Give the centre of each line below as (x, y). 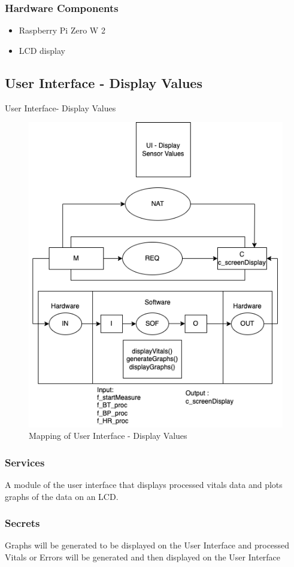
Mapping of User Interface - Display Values (108, 436)
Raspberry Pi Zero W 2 (62, 30)
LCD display (42, 50)
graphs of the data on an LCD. (62, 496)
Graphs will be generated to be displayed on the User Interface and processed (147, 545)
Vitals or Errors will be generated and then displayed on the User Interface (143, 557)
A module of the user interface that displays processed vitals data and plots (144, 484)
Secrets (22, 523)
